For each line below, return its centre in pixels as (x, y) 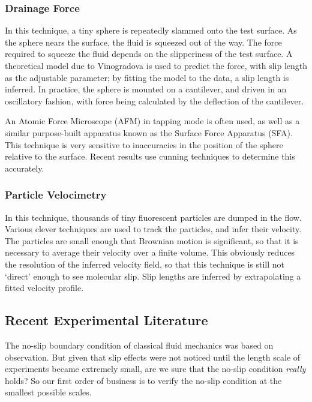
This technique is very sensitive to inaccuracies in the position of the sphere (144, 144)
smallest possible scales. (48, 392)
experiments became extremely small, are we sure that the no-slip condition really (155, 369)
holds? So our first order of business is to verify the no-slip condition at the (143, 380)
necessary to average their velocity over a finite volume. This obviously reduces (150, 252)
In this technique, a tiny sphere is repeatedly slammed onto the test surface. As (151, 30)
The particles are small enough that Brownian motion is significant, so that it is (152, 240)
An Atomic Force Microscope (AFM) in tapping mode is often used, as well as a (152, 121)
